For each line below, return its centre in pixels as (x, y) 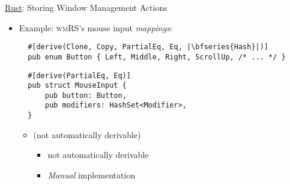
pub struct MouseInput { (77, 86)
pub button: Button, (86, 95)
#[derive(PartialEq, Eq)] (79, 75)
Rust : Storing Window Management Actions (86, 7)
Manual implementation (92, 174)
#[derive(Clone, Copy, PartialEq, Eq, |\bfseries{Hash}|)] (148, 47)
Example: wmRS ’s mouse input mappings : (95, 27)
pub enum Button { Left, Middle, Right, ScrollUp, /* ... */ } (157, 57)
